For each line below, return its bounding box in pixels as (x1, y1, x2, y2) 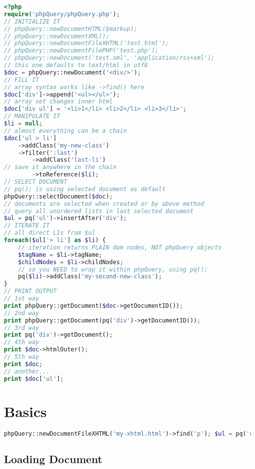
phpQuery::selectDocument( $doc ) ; (4, 193, 113, 200)
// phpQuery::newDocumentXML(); (4, 32, 109, 40)
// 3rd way (4, 324, 39, 331)
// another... (4, 368, 50, 375)
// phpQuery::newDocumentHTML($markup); (4, 25, 138, 32)
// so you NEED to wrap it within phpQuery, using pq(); (18, 266, 208, 273)
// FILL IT (4, 76, 39, 83)
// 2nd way (4, 309, 39, 317)
